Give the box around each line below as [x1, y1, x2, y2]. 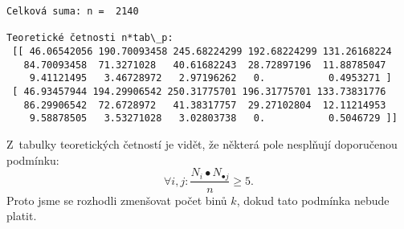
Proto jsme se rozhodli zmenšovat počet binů [6, 191, 227, 208]
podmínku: [6, 151, 59, 168]
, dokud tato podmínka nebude [236, 191, 390, 208]
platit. [6, 207, 37, 224]
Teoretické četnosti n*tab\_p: [6, 32, 173, 44]
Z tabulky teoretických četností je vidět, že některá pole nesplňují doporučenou [6, 135, 398, 152]
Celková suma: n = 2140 [6, 6, 139, 17]
